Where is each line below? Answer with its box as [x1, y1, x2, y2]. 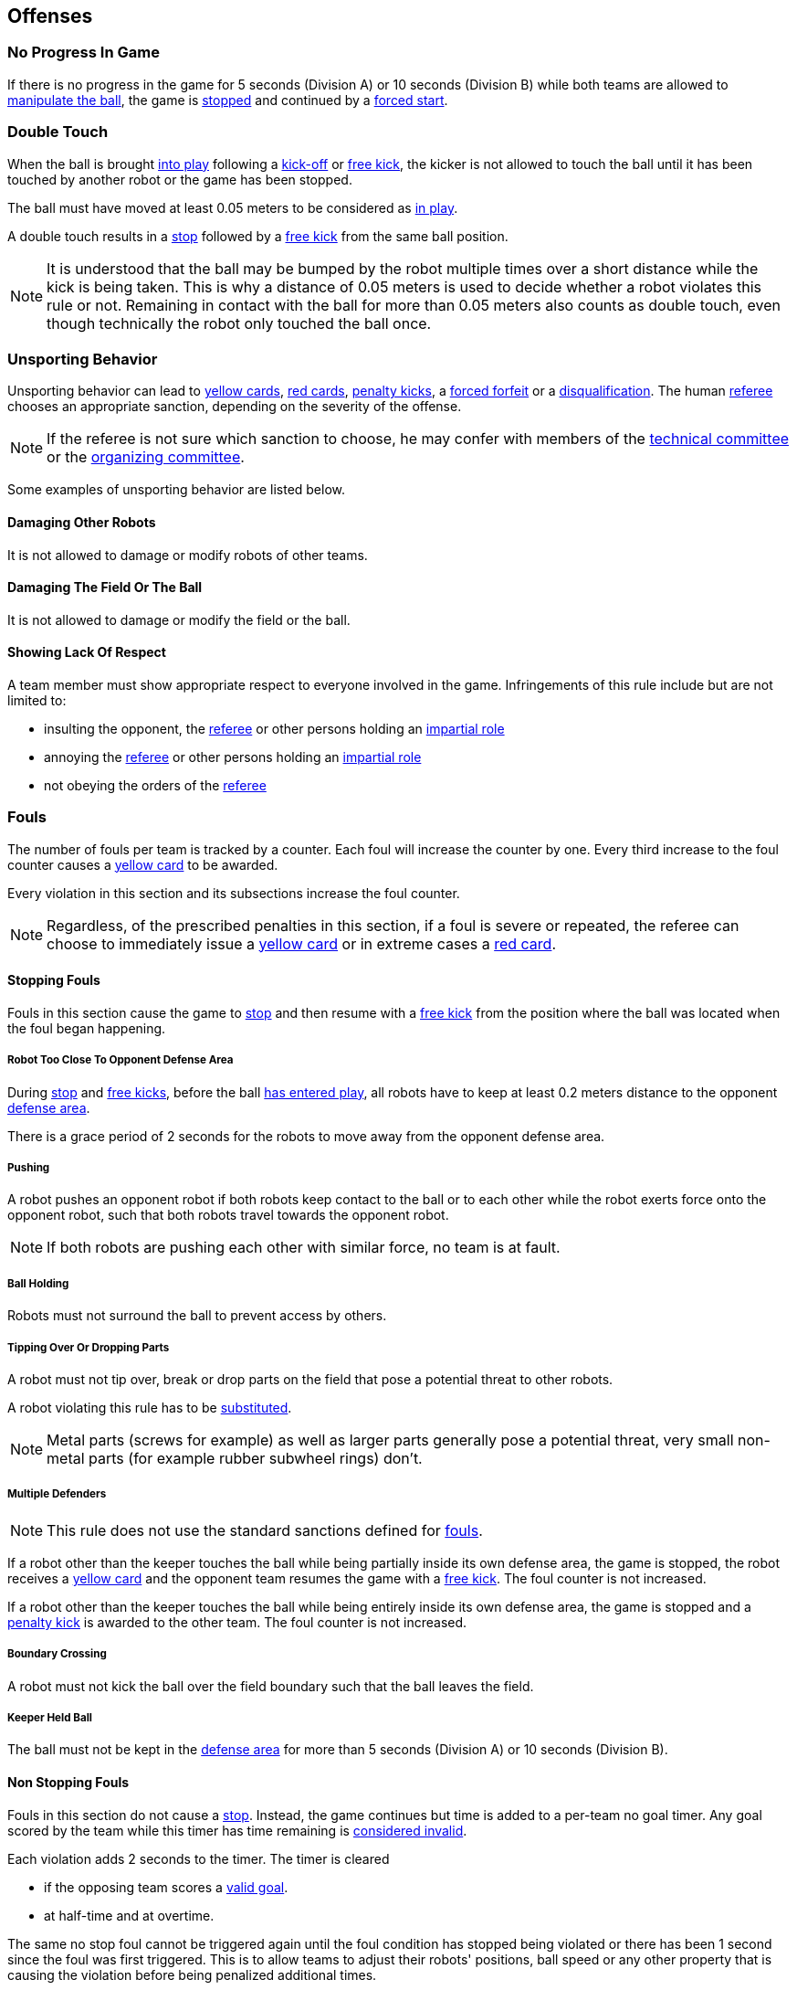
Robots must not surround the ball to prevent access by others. [7, 1307, 387, 1324]
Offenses [7, 5, 93, 27]
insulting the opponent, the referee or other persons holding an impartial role [44, 720, 505, 736]
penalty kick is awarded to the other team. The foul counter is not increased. [7, 1614, 467, 1630]
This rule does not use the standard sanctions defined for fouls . [47, 1520, 483, 1540]
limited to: [7, 692, 67, 708]
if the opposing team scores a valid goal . [44, 1879, 288, 1895]
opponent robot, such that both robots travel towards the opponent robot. [7, 1207, 449, 1223]
